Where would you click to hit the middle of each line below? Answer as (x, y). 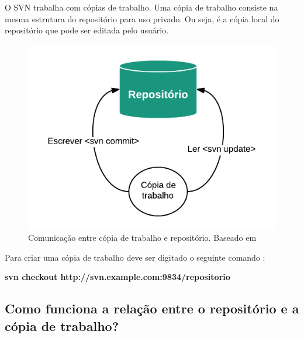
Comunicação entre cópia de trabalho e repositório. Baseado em (142, 238)
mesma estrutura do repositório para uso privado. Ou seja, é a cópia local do (142, 18)
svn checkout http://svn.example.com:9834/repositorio (118, 277)
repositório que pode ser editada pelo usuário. (87, 30)
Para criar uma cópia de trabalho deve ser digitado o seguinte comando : (135, 257)
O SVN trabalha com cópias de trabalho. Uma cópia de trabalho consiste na (141, 7)
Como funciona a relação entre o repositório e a (152, 308)
